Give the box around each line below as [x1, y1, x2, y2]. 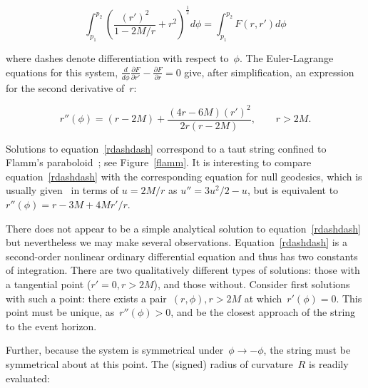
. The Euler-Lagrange [239, 51, 334, 66]
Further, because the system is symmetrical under [6, 342, 224, 357]
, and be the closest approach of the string [170, 305, 356, 320]
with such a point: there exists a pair [6, 290, 167, 305]
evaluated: [6, 370, 50, 385]
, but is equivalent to [247, 183, 339, 198]
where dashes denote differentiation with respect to [6, 51, 229, 66]
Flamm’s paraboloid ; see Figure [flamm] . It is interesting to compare [6, 155, 312, 170]
